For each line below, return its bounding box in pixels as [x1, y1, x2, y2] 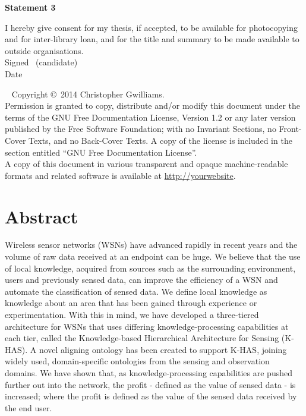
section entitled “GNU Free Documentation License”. [5, 146, 197, 158]
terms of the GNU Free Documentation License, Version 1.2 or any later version [5, 111, 296, 123]
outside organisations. [5, 44, 84, 56]
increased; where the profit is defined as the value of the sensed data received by [5, 390, 297, 402]
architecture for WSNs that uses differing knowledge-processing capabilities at [5, 320, 289, 332]
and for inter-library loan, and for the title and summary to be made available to [5, 33, 299, 45]
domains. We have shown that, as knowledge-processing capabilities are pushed [5, 366, 292, 379]
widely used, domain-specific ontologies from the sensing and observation [5, 355, 270, 367]
